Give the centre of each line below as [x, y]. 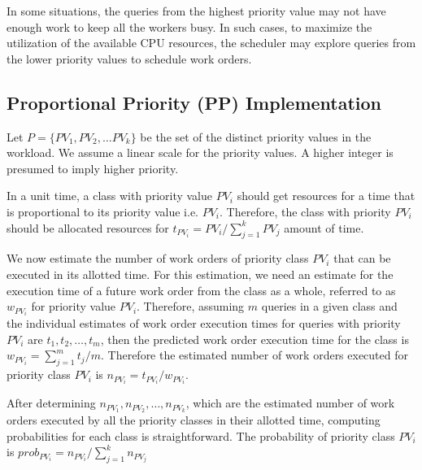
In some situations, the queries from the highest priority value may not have [196, 11]
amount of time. [324, 227]
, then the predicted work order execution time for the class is [255, 339]
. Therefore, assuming [191, 306]
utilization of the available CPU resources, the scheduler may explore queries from [211, 43]
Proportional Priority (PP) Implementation [194, 102]
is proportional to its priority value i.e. [103, 211]
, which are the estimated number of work [290, 403]
